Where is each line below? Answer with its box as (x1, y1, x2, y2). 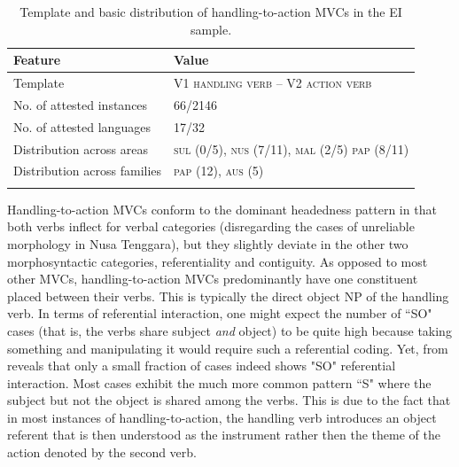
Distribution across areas (13, 139, 148, 158)
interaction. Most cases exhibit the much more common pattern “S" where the (7, 373, 432, 392)
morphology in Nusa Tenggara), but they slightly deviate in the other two (7, 234, 408, 253)
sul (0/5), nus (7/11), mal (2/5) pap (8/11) (174, 139, 409, 158)
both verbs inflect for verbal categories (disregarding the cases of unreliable (7, 217, 415, 236)
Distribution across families (13, 161, 162, 180)
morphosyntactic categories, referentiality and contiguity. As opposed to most (7, 252, 428, 270)
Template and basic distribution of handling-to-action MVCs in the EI (19, 3, 402, 20)
